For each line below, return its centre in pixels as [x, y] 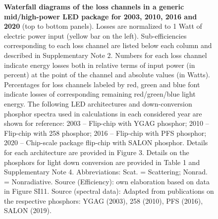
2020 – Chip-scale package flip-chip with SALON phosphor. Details [106, 142]
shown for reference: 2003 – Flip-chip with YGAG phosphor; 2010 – [107, 123]
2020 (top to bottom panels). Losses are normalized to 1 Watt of [103, 26]
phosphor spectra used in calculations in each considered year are [103, 113]
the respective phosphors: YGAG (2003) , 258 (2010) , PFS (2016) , [104, 200]
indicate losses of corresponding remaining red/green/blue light [100, 94]
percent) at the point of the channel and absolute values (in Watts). [107, 75]
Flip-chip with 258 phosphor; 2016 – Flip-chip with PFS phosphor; [105, 133]
